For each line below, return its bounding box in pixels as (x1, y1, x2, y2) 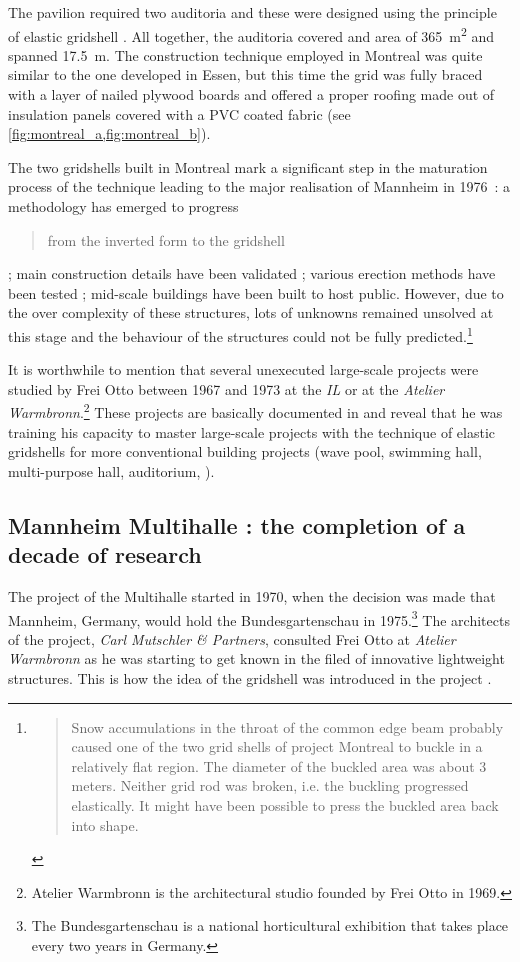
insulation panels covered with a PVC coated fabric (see (8, 103, 351, 124)
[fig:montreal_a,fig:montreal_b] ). (8, 123, 211, 144)
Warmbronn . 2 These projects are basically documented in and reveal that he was (8, 399, 503, 423)
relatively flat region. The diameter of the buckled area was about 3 (71, 755, 487, 776)
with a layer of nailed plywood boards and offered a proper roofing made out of (8, 84, 495, 105)
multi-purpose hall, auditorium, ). (8, 460, 215, 481)
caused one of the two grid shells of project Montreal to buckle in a (71, 736, 483, 757)
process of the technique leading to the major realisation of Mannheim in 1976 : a (8, 176, 511, 197)
